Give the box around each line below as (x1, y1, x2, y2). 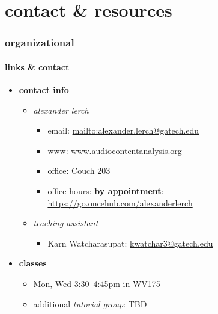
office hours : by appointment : (47, 184, 164, 197)
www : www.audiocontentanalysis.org (47, 144, 182, 156)
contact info (19, 84, 69, 96)
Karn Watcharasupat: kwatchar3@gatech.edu (47, 236, 213, 249)
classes (19, 257, 47, 269)
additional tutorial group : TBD (33, 297, 147, 310)
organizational (5, 35, 74, 50)
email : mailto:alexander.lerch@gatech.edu (47, 124, 199, 137)
